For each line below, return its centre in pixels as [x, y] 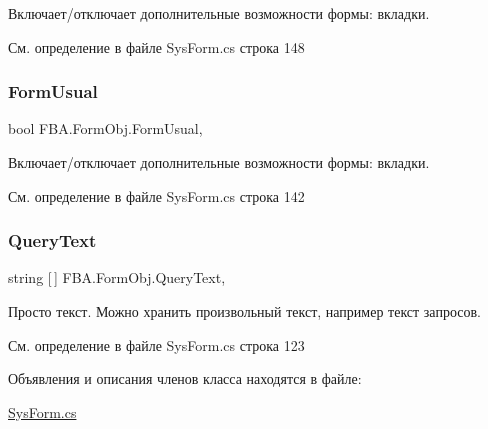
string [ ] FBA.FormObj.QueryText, [117, 277]
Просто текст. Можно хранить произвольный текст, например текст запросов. [244, 311]
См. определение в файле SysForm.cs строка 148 [156, 46]
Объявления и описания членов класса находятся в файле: [185, 378]
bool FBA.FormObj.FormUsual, [105, 128]
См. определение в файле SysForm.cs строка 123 [156, 344]
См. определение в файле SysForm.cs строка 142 [156, 195]
